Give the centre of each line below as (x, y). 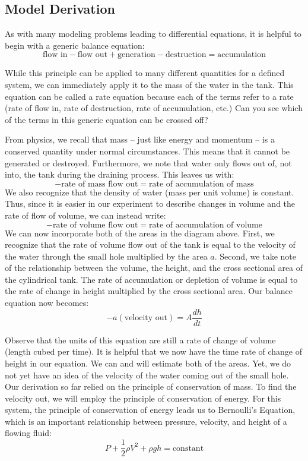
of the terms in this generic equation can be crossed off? (107, 119)
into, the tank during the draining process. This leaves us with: (120, 174)
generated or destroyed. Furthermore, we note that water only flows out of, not (148, 162)
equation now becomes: (47, 303)
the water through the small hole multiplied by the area (106, 256)
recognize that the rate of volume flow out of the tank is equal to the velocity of (150, 244)
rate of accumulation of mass (201, 184)
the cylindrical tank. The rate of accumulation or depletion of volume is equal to (151, 279)
